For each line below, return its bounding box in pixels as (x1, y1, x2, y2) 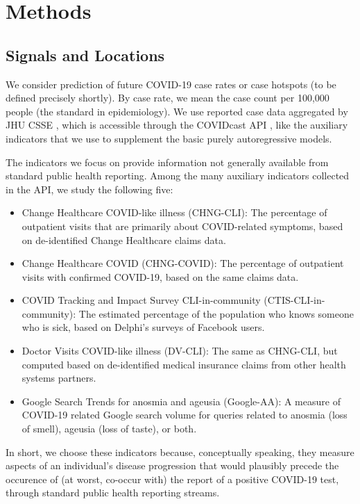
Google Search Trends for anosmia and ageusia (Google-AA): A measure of (22, 393, 341, 408)
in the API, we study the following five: (6, 181, 173, 196)
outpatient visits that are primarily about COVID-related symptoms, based (22, 218, 343, 233)
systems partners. (22, 371, 96, 385)
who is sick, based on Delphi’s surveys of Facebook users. (22, 320, 265, 334)
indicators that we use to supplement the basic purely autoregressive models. (6, 131, 332, 145)
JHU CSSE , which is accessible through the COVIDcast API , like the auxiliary (6, 117, 348, 132)
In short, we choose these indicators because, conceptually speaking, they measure (6, 444, 354, 459)
